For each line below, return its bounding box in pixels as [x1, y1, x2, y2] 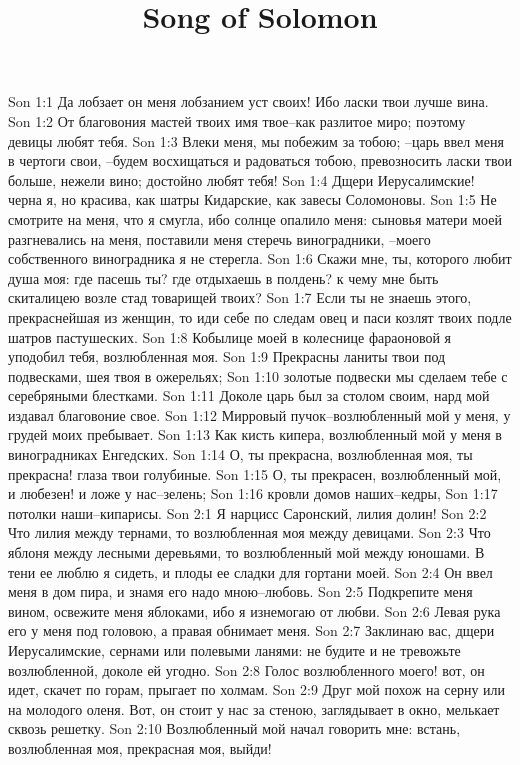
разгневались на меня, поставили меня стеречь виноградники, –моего [8, 228, 431, 249]
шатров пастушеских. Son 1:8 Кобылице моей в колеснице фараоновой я [8, 326, 452, 347]
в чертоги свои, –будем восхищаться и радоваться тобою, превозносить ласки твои [8, 150, 512, 171]
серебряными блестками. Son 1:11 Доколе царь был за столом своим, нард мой [8, 385, 490, 406]
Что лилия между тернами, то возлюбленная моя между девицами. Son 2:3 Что [8, 522, 491, 543]
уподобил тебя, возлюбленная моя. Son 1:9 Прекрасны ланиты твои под [8, 346, 446, 367]
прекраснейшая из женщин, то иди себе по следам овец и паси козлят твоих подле [8, 306, 512, 327]
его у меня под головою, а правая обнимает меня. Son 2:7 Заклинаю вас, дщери [8, 620, 495, 641]
